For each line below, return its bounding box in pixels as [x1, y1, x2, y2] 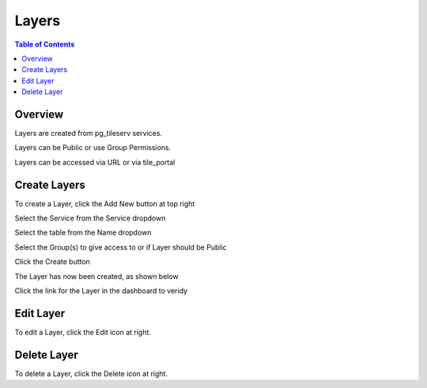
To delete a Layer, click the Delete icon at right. [14, 368, 168, 379]
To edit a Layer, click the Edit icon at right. [14, 327, 152, 337]
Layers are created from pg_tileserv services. [14, 129, 162, 138]
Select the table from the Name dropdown [14, 228, 152, 237]
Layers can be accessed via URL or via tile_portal [14, 157, 176, 167]
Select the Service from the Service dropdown [14, 213, 166, 223]
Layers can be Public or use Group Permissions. [14, 143, 172, 153]
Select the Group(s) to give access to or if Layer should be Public [14, 242, 227, 252]
